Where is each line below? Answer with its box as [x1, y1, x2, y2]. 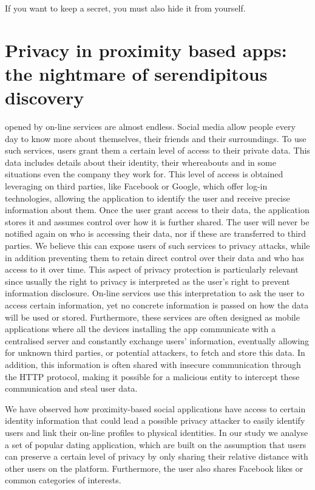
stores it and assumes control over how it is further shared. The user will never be [5, 215, 310, 228]
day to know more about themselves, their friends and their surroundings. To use [5, 132, 307, 145]
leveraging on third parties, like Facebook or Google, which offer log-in [5, 180, 268, 192]
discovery [5, 85, 84, 110]
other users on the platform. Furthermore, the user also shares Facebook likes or [5, 461, 303, 474]
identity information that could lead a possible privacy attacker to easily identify [5, 414, 305, 427]
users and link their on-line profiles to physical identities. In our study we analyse [5, 426, 308, 438]
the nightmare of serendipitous [5, 61, 268, 86]
